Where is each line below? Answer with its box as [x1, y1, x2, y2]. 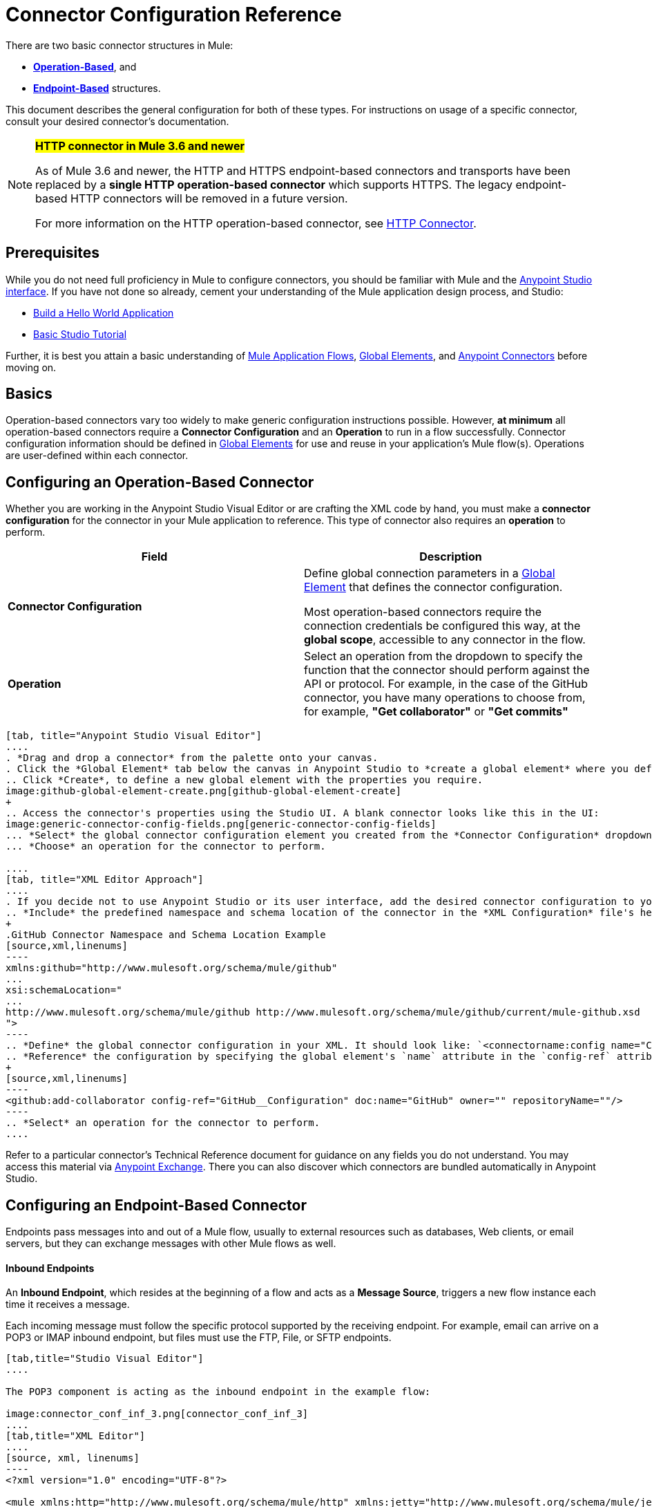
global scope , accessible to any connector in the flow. [304, 633, 586, 647]
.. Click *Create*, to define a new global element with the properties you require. [6, 774, 483, 786]
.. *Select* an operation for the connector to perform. [6, 1117, 320, 1129]
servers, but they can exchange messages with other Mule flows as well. [6, 1237, 336, 1250]
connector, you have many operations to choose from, [304, 691, 586, 705]
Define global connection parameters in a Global [304, 566, 555, 581]
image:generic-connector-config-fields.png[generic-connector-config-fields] [6, 818, 437, 830]
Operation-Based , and [33, 60, 137, 73]
